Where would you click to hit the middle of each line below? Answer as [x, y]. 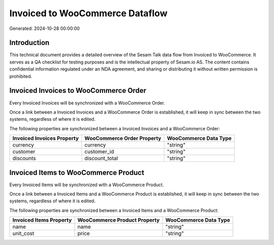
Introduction [29, 43]
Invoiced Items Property [42, 220]
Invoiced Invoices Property [46, 138]
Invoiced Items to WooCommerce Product [77, 172]
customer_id [99, 152]
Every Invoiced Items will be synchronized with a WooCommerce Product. [87, 185]
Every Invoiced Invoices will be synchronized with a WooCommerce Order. [87, 103]
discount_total [101, 158]
